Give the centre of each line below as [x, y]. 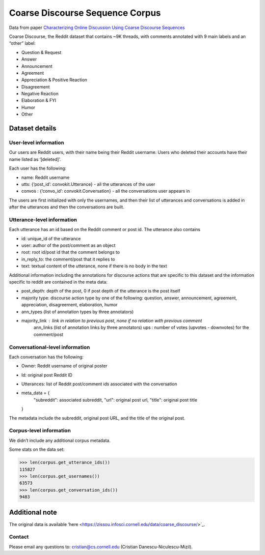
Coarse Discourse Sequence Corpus [85, 13]
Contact [19, 537]
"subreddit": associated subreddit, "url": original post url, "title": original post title [115, 400]
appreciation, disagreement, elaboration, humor [69, 305]
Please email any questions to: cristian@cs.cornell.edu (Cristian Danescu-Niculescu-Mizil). [101, 547]
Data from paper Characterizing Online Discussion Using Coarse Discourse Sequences [97, 28]
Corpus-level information [40, 431]
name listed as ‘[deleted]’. [35, 159]
